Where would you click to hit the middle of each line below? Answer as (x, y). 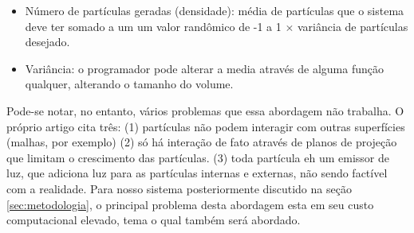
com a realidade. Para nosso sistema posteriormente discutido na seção (179, 188)
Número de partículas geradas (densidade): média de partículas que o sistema (215, 10)
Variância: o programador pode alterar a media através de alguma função (204, 68)
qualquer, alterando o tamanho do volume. (129, 84)
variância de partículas (353, 26)
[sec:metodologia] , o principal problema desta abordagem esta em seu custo (190, 204)
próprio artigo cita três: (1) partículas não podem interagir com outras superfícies (206, 126)
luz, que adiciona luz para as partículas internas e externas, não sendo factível (197, 173)
